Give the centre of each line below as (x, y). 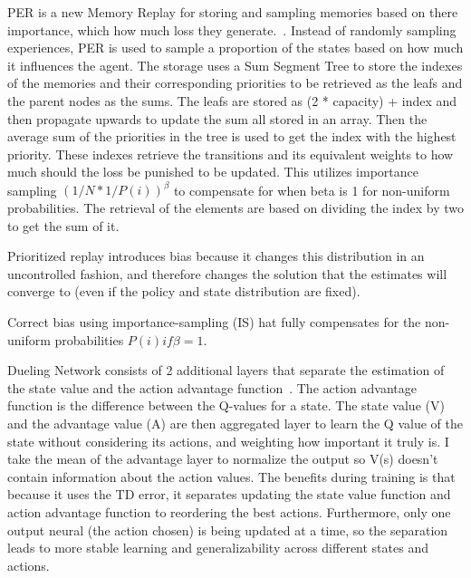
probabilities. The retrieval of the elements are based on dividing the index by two (235, 208)
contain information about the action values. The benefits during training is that (231, 476)
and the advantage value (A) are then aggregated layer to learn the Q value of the (235, 423)
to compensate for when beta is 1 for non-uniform (312, 190)
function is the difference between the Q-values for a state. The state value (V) (226, 405)
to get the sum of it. (63, 225)
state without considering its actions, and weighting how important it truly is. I (228, 441)
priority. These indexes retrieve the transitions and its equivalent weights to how (231, 154)
